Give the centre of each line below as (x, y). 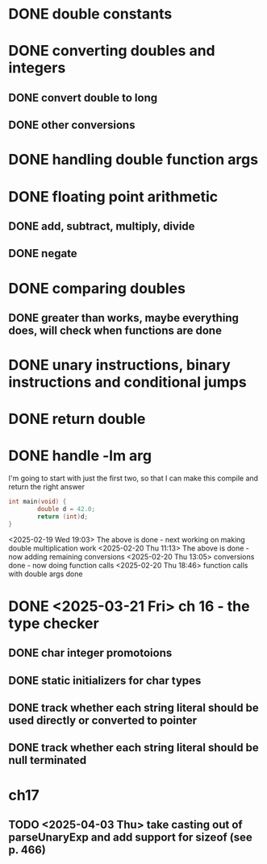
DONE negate (43, 253)
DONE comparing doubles (97, 288)
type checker (54, 623)
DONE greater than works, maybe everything (124, 318)
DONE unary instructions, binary (120, 366)
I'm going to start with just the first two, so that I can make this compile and (133, 478)
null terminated (48, 760)
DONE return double (77, 419)
